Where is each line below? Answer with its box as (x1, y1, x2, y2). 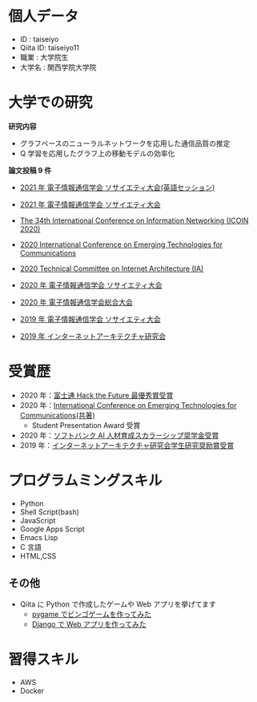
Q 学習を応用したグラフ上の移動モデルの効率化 (19, 148, 175, 158)
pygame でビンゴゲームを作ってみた (31, 609, 152, 619)
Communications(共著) (19, 410, 96, 420)
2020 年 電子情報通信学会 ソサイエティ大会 (19, 280, 163, 289)
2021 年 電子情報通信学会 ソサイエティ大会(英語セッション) (19, 182, 215, 192)
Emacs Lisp (19, 532, 58, 542)
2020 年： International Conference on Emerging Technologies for (19, 400, 237, 409)
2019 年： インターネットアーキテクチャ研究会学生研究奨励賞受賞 (19, 440, 235, 450)
